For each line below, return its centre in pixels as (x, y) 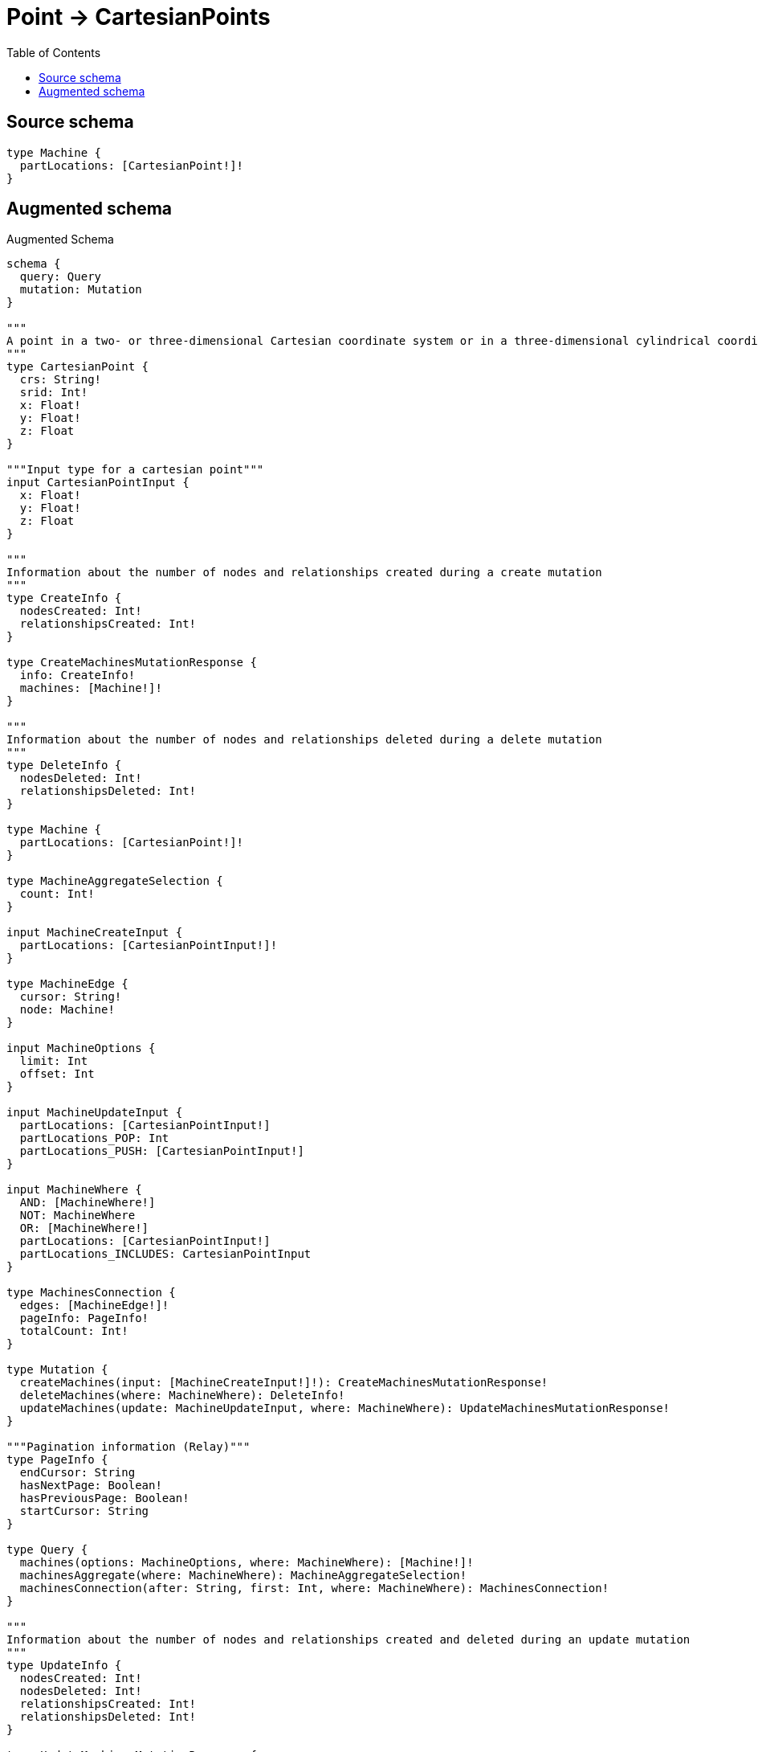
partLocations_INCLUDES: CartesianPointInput (165, 1254)
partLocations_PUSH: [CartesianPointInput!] (162, 1151)
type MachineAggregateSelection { (115, 881)
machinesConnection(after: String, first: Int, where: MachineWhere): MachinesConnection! (314, 1588)
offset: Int (57, 1074)
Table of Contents (54, 52)
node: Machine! (67, 1010)
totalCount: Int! (74, 1331)
